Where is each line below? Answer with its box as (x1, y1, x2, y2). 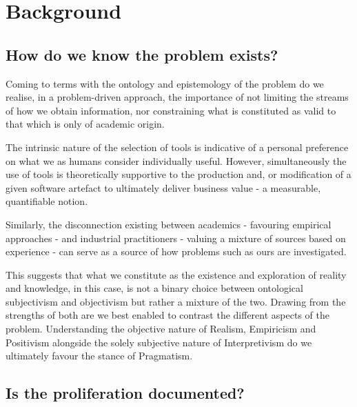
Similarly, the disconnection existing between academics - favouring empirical (6, 217, 331, 231)
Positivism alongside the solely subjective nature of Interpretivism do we (6, 335, 312, 349)
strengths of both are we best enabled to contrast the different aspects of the (6, 308, 329, 322)
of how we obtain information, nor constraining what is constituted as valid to (6, 103, 336, 117)
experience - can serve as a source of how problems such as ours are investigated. (6, 244, 347, 259)
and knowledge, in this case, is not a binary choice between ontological (6, 281, 303, 295)
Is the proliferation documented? (6, 382, 245, 404)
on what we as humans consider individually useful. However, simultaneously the (6, 153, 347, 168)
